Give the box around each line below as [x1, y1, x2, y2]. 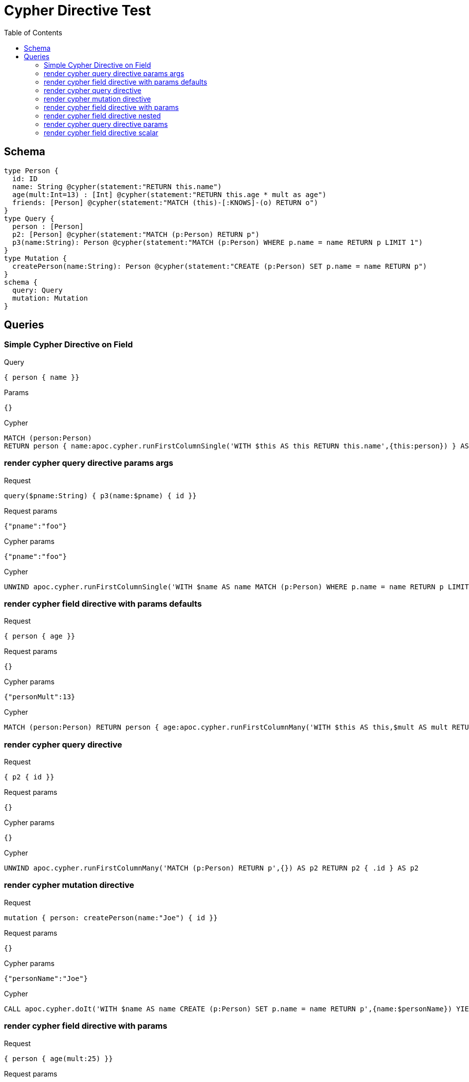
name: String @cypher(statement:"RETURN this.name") [12, 182, 222, 191]
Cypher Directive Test [4, 2, 151, 19]
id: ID [12, 174, 38, 183]
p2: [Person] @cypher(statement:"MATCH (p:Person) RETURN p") [12, 230, 260, 238]
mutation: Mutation [12, 294, 88, 302]
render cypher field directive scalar [44, 128, 158, 137]
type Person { [4, 166, 59, 175]
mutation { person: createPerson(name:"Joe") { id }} [4, 913, 218, 922]
